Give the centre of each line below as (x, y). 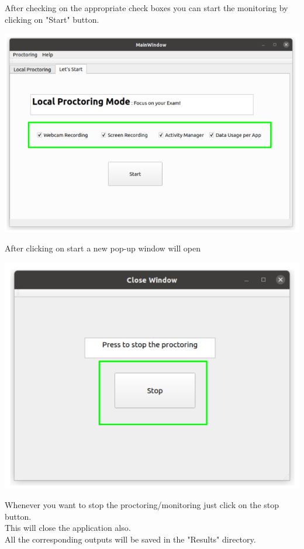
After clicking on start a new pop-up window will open (103, 248)
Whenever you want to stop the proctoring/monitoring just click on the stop (142, 504)
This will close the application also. (68, 528)
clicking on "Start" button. (52, 19)
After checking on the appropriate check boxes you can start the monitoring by (146, 8)
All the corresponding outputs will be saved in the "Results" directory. (130, 539)
